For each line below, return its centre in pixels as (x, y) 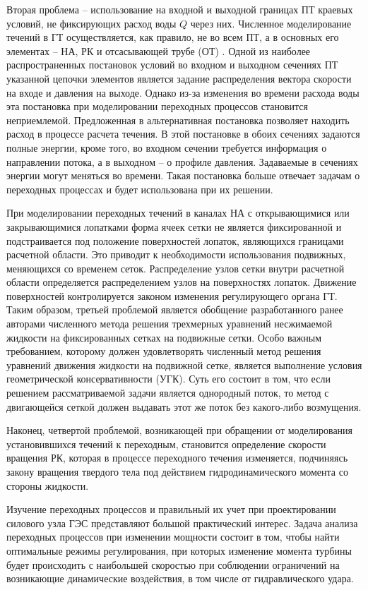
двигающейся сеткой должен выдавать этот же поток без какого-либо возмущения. (184, 406)
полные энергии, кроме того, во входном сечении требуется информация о (167, 147)
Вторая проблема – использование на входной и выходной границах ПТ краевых (180, 9)
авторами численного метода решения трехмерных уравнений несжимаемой (170, 324)
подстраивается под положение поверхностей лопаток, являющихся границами (175, 240)
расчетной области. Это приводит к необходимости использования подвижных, (176, 254)
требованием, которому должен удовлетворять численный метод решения (164, 351)
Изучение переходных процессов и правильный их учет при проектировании (171, 509)
